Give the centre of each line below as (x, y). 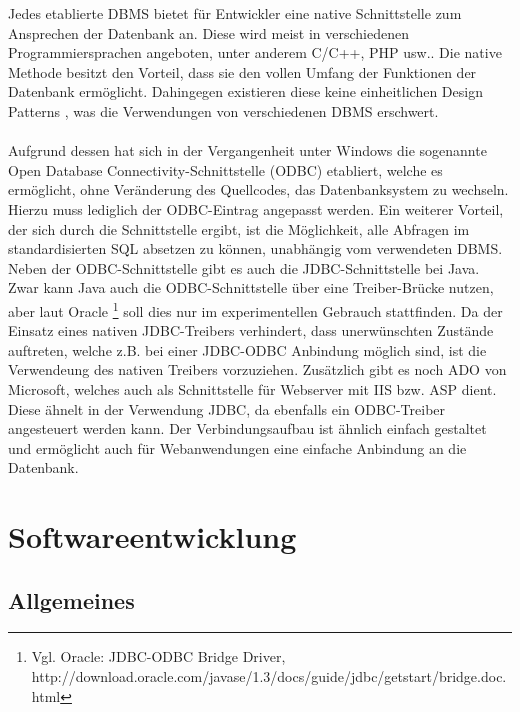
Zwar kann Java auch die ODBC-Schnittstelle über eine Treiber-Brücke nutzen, (251, 287)
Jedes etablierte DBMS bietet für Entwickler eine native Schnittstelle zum (235, 13)
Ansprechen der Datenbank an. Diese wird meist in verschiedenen (209, 32)
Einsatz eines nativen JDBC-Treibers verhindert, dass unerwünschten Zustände (251, 330)
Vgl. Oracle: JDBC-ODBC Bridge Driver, (158, 656)
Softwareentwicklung (152, 536)
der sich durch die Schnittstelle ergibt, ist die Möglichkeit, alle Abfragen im (239, 228)
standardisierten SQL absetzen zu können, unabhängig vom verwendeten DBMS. (255, 248)
